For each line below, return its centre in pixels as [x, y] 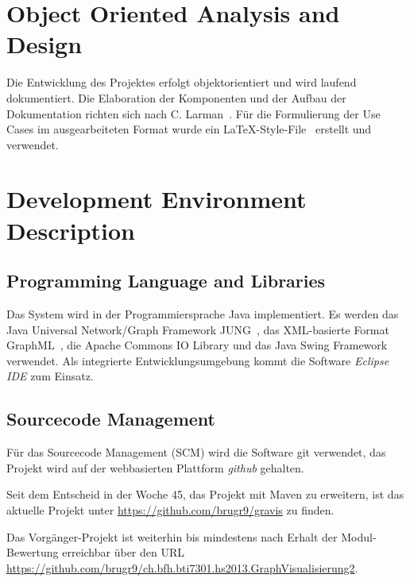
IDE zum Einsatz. [50, 376]
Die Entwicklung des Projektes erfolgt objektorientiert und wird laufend [182, 82]
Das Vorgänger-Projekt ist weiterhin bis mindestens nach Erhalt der [172, 536]
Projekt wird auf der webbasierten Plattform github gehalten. [155, 467]
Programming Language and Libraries [166, 281]
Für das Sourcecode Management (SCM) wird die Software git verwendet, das [196, 452]
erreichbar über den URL [123, 552]
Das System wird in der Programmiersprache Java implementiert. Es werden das [203, 314]
